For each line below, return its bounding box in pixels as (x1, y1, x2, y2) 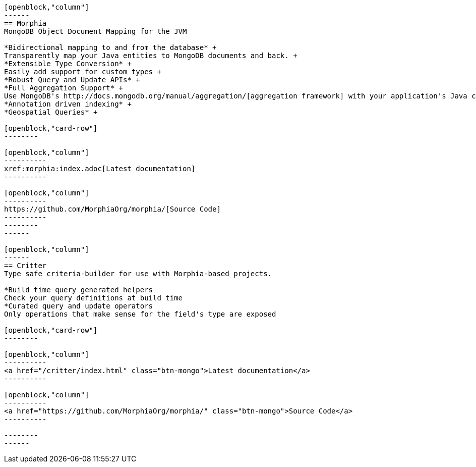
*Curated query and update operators (4, 302, 153, 310)
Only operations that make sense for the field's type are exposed (4, 310, 276, 318)
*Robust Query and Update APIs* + (4, 76, 140, 84)
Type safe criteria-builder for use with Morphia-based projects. (4, 270, 272, 278)
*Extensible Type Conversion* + (4, 60, 132, 68)
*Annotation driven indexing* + (4, 100, 132, 108)
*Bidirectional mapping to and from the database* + (4, 43, 217, 51)
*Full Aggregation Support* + (4, 84, 124, 92)
